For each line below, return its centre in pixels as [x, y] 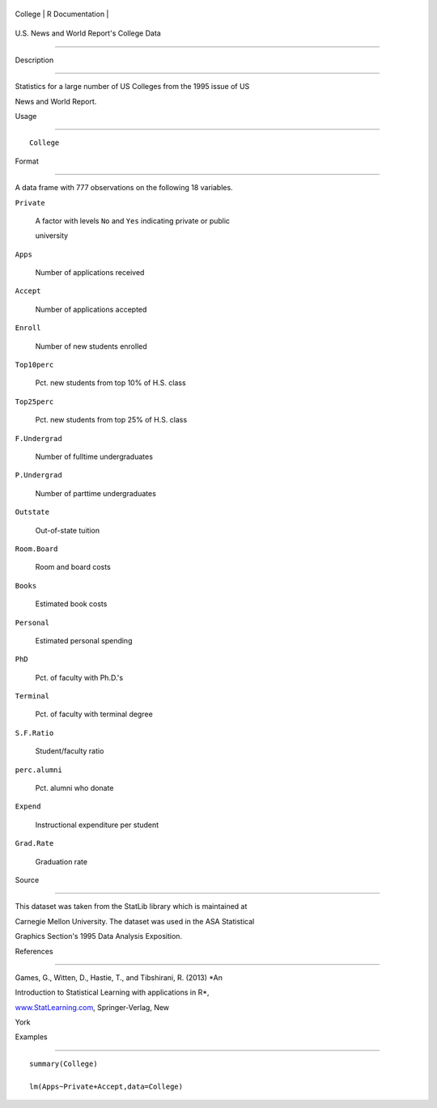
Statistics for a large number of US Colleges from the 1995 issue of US [132, 87]
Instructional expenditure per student [97, 825]
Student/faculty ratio [70, 751]
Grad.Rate [34, 843]
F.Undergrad [38, 438]
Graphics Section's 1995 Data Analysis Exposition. [98, 936]
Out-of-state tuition [68, 530]
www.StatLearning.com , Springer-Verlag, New [92, 1007]
